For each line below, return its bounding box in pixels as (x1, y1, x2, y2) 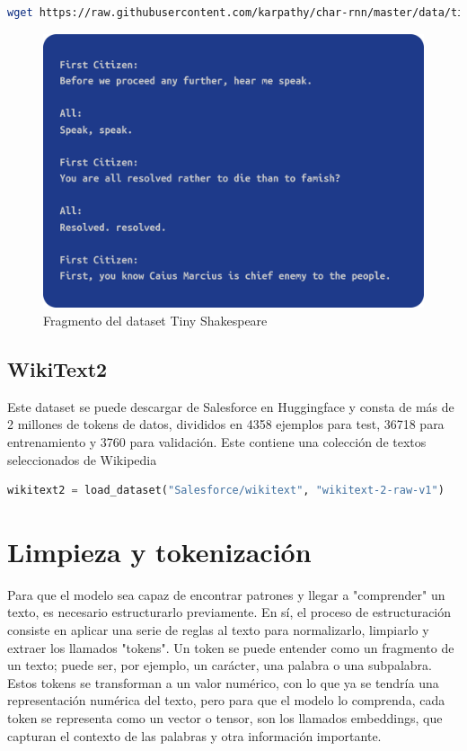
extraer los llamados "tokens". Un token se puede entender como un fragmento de (7, 638, 454, 657)
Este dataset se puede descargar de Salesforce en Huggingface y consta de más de (7, 397, 454, 416)
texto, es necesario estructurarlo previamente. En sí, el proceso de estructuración (7, 603, 452, 621)
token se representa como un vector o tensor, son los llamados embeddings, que (7, 708, 443, 727)
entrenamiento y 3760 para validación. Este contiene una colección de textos (7, 432, 427, 451)
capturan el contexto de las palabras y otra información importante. (7, 726, 382, 745)
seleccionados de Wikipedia (7, 450, 157, 469)
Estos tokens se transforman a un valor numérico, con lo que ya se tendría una (7, 673, 439, 692)
